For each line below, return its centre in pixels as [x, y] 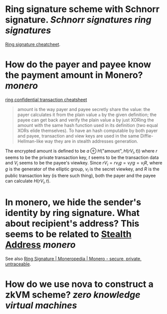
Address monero [40, 245]
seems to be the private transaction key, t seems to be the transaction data [82, 157]
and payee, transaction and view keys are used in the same [78, 135]
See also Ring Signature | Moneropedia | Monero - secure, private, [73, 259]
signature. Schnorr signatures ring [78, 20]
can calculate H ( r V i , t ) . [28, 182]
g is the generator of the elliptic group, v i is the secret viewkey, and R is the [82, 170]
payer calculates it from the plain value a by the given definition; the [87, 114]
